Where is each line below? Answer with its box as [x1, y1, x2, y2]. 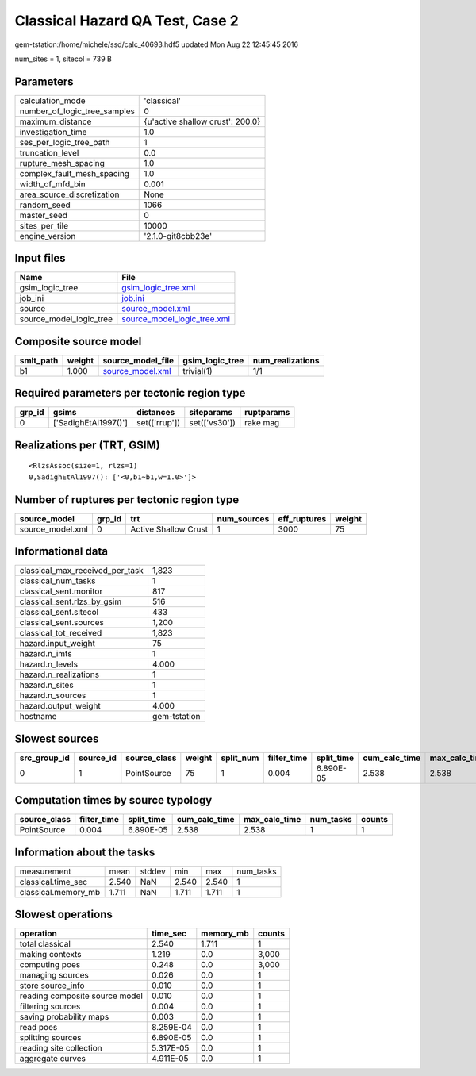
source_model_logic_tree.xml [121, 313, 230, 325]
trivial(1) [182, 365, 213, 376]
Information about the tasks [14, 845, 155, 859]
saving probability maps [19, 1012, 109, 1023]
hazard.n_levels [19, 659, 79, 670]
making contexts [19, 949, 82, 960]
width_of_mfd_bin [19, 179, 86, 190]
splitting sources [19, 1032, 83, 1043]
